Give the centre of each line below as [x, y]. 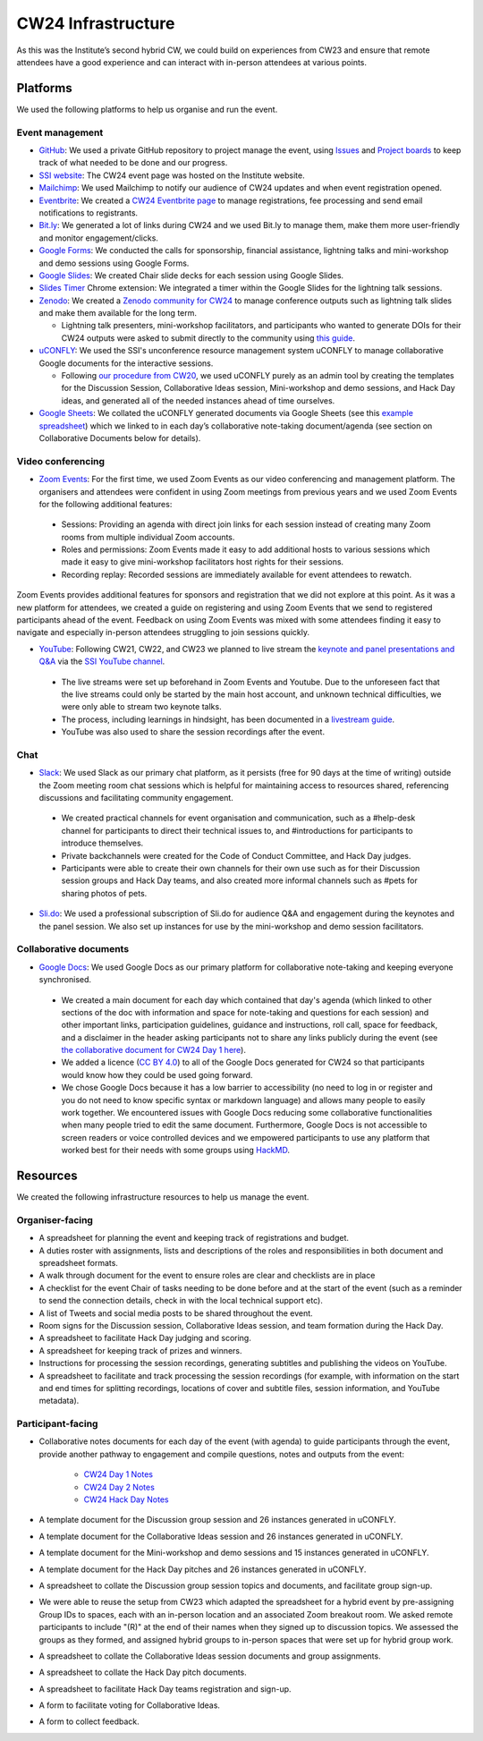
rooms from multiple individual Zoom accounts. [148, 537]
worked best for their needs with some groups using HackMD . [176, 1151]
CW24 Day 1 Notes [119, 1474]
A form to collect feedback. [89, 1721]
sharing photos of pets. [104, 893]
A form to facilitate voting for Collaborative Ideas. [130, 1705]
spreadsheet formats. [78, 1263]
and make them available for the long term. [118, 313]
